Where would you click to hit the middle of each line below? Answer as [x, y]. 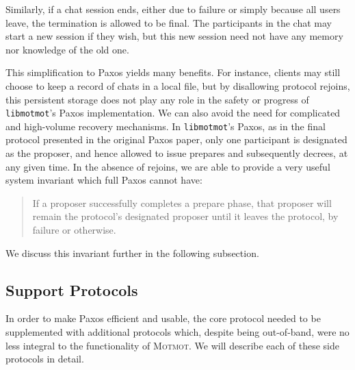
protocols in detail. [45, 359]
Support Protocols [72, 289]
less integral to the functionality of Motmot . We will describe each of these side [173, 345]
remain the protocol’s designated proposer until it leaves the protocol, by [185, 216]
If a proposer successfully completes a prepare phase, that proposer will [182, 202]
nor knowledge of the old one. [67, 49]
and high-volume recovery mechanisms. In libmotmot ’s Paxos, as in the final [166, 126]
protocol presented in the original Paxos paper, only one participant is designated [176, 139]
